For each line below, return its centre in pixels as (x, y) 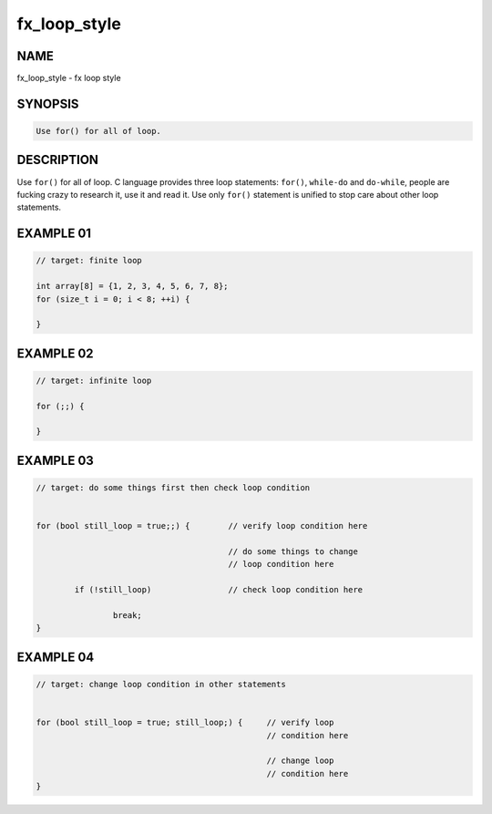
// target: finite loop (89, 261)
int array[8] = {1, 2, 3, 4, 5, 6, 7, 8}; (132, 286)
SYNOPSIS (48, 103)
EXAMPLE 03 (56, 460)
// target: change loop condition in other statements (161, 684)
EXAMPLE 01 (54, 234)
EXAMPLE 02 (56, 353)
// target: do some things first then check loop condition (173, 488)
